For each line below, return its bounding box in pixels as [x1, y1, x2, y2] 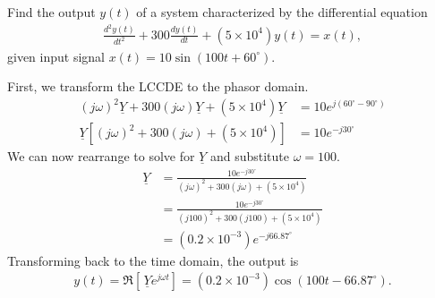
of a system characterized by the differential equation [136, 3, 428, 21]
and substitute [209, 147, 289, 166]
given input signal [7, 47, 105, 65]
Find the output [7, 3, 96, 21]
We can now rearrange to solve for [7, 147, 195, 166]
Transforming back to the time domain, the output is [7, 251, 299, 269]
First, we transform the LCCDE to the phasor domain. [7, 77, 309, 96]
